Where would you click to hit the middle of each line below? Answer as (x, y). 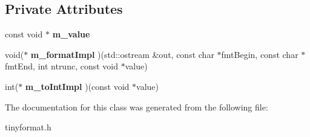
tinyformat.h (28, 127)
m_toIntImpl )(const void (77, 86)
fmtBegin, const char (260, 54)
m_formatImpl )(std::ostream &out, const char (122, 54)
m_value (71, 34)
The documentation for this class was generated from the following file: (137, 107)
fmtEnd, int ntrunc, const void (62, 66)
